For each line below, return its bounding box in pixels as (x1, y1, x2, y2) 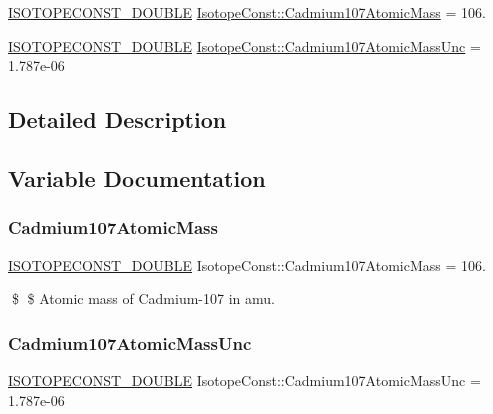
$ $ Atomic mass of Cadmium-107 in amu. (11, 288, 275, 309)
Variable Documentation (8, 162, 266, 193)
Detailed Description (8, 104, 227, 135)
